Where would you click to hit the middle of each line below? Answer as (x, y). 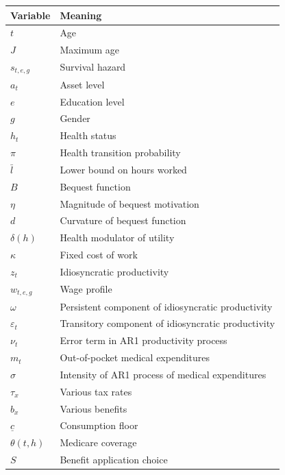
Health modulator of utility (117, 237)
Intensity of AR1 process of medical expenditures (163, 374)
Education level (92, 101)
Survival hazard (93, 67)
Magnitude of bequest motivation (129, 203)
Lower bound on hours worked (123, 169)
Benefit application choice (114, 460)
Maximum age (90, 50)
